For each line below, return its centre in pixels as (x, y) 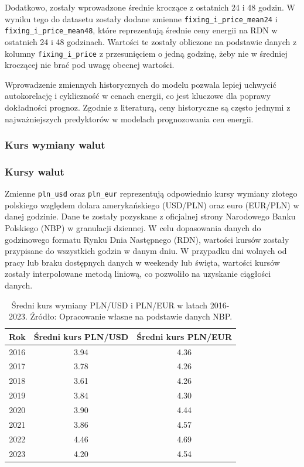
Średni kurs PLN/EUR (185, 336)
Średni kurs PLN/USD (81, 336)
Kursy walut (35, 171)
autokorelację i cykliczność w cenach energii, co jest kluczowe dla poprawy (138, 96)
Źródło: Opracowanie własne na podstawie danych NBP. (131, 316)
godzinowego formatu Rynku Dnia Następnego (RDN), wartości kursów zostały (147, 239)
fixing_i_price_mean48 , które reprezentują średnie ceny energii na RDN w (141, 30)
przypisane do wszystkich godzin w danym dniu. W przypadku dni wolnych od (146, 251)
